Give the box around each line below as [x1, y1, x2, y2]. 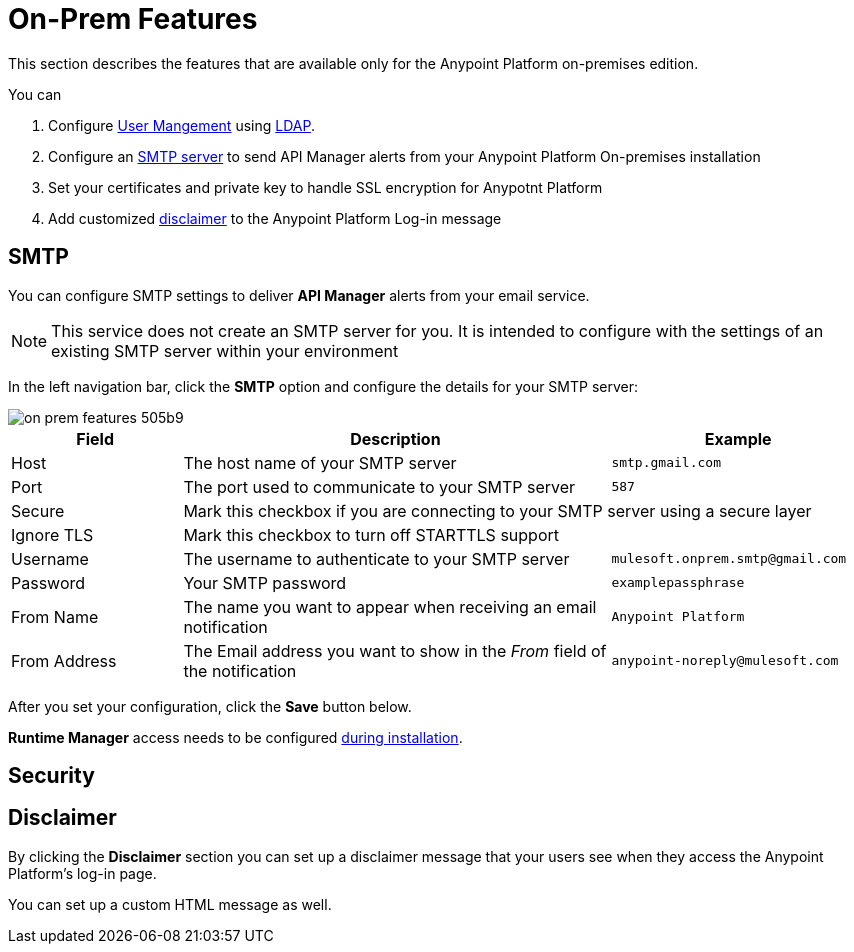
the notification [183, 660, 297, 681]
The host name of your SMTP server [183, 452, 457, 473]
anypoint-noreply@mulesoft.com [611, 653, 839, 669]
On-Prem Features [8, 2, 258, 36]
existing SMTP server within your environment [51, 340, 399, 361]
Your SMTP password [183, 572, 347, 593]
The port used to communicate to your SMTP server [183, 476, 576, 497]
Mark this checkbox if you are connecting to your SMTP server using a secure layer [183, 500, 812, 521]
